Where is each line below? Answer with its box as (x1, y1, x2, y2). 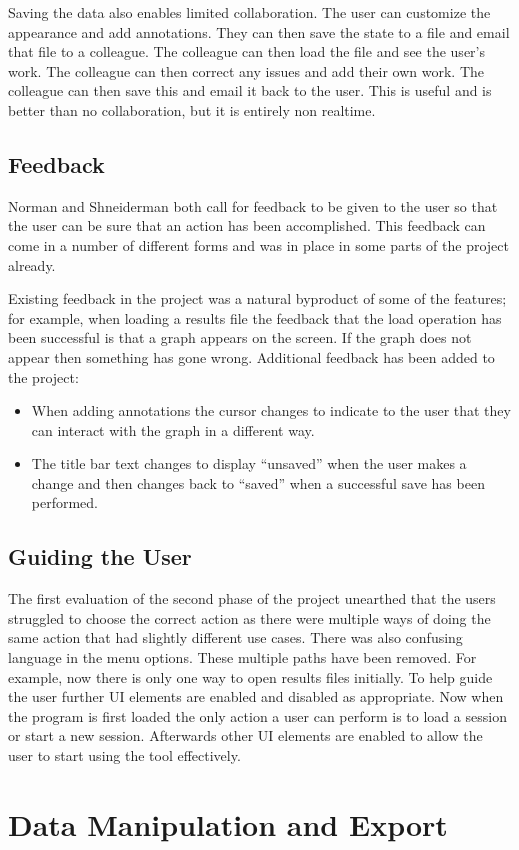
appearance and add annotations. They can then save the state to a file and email (8, 21, 510, 42)
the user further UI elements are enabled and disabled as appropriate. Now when (8, 686, 504, 707)
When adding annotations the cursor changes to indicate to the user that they (31, 400, 511, 421)
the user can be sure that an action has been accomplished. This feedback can (8, 215, 486, 236)
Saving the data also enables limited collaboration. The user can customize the (8, 2, 491, 22)
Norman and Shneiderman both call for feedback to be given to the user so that (8, 195, 498, 216)
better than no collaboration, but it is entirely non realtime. (8, 99, 376, 120)
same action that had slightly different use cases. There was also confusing (8, 627, 463, 648)
